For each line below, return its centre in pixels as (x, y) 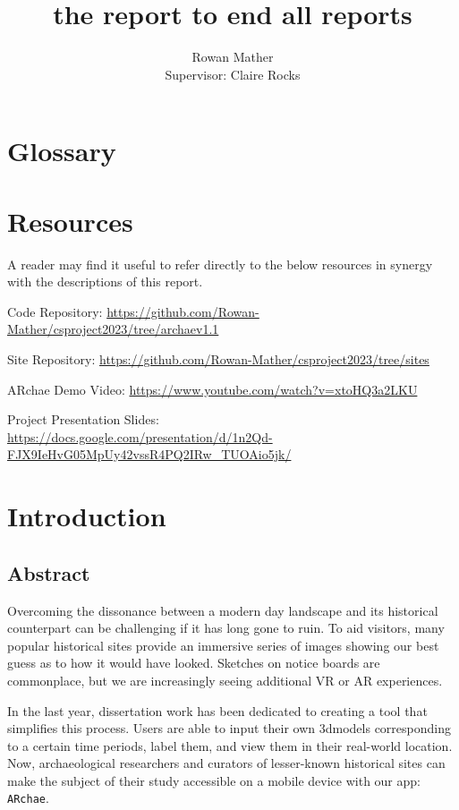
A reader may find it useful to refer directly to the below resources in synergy (220, 264)
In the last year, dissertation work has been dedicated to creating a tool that (217, 710)
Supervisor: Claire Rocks (233, 74)
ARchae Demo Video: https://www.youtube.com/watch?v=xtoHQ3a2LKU (212, 389)
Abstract (49, 572)
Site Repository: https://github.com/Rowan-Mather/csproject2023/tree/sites (218, 359)
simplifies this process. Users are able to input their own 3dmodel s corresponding (229, 728)
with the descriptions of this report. (105, 281)
